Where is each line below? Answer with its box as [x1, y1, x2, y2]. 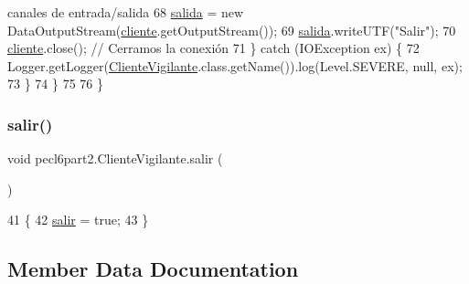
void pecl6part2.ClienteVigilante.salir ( [7, 149, 223, 168]
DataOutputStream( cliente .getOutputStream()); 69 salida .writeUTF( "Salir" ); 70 [7, 20, 456, 39]
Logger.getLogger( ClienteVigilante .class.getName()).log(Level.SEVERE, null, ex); [7, 56, 463, 75]
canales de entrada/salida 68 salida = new [7, 3, 244, 21]
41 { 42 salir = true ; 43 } [7, 210, 149, 229]
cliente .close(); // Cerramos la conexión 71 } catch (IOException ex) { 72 [7, 38, 420, 58]
